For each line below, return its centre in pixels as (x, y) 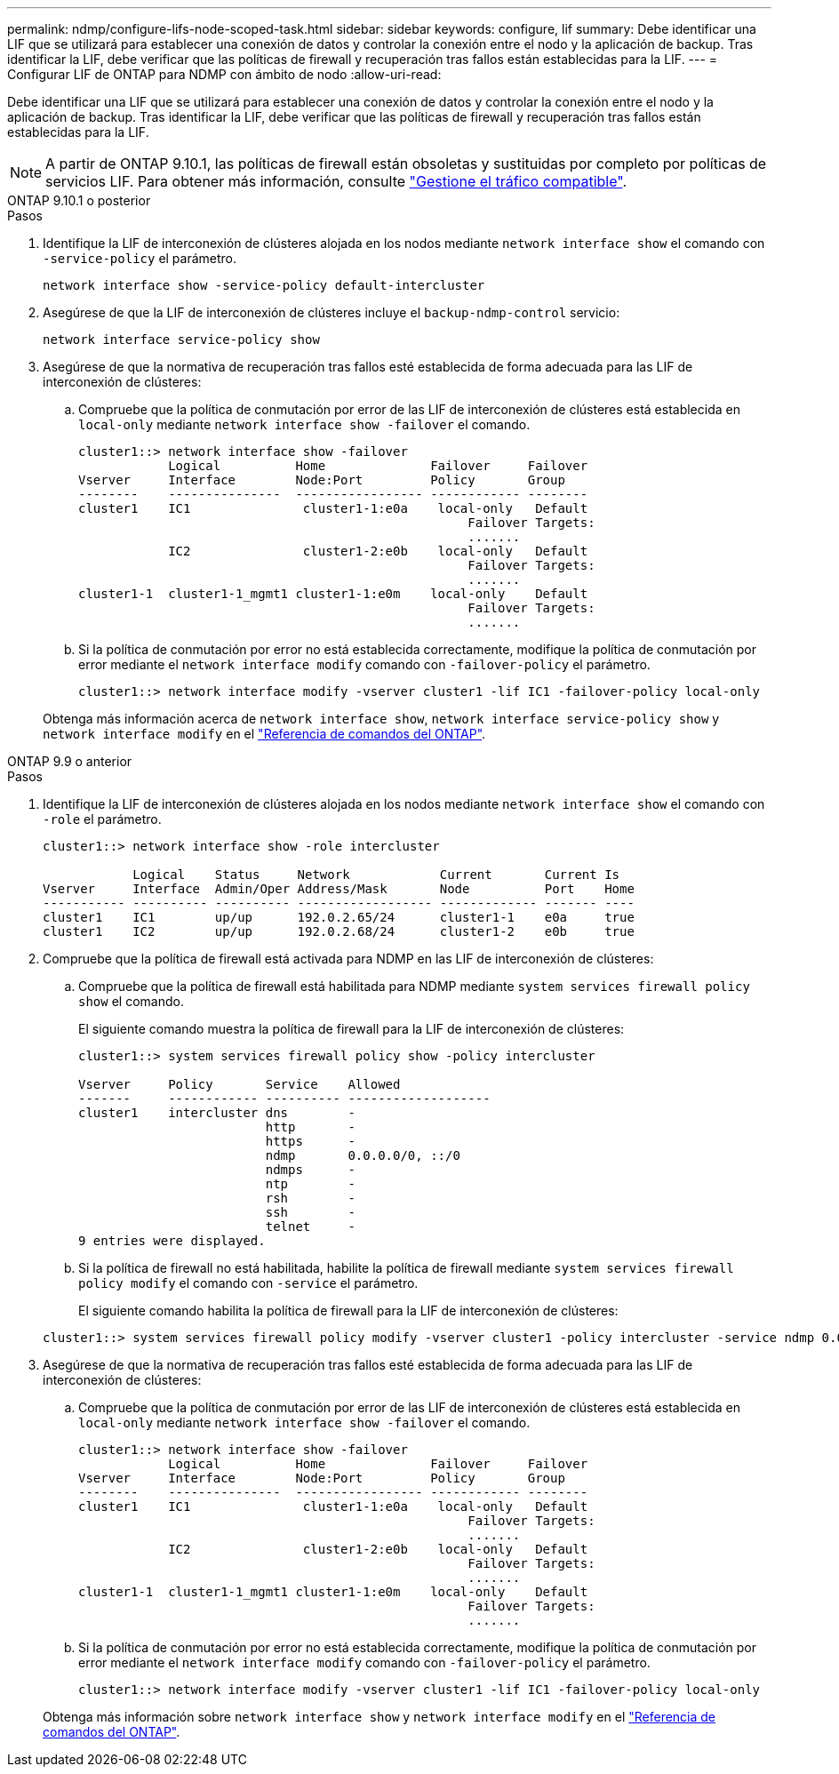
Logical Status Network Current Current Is (376, 875)
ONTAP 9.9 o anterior (70, 761)
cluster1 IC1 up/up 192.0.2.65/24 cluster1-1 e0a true (339, 917)
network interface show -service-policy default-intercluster (264, 285)
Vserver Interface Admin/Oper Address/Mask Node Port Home (339, 889)
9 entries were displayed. (172, 1241)
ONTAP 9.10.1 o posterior (79, 200)
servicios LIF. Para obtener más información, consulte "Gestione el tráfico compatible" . (336, 181)
